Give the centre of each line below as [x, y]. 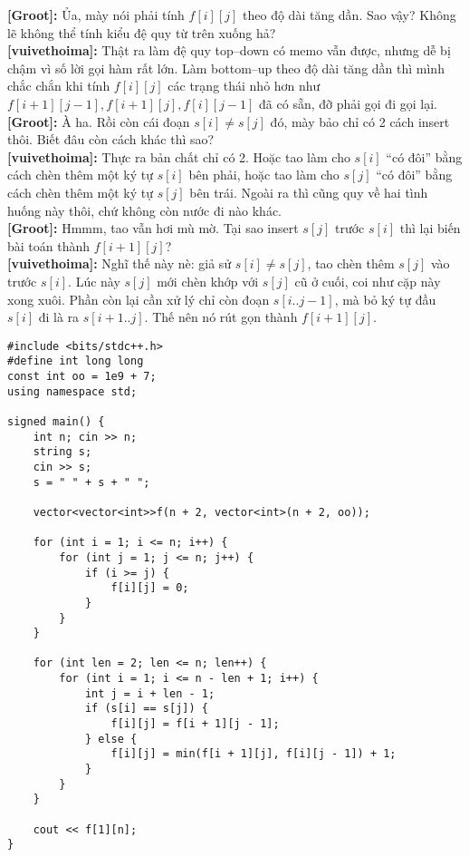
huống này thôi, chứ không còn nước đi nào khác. [144, 210]
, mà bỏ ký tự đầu [385, 299]
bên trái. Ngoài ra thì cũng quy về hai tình [309, 192]
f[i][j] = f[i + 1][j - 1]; [195, 724]
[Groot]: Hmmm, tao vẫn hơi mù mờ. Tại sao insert [153, 228]
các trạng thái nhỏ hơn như [244, 86]
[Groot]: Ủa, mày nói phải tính [96, 15]
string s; [62, 452]
